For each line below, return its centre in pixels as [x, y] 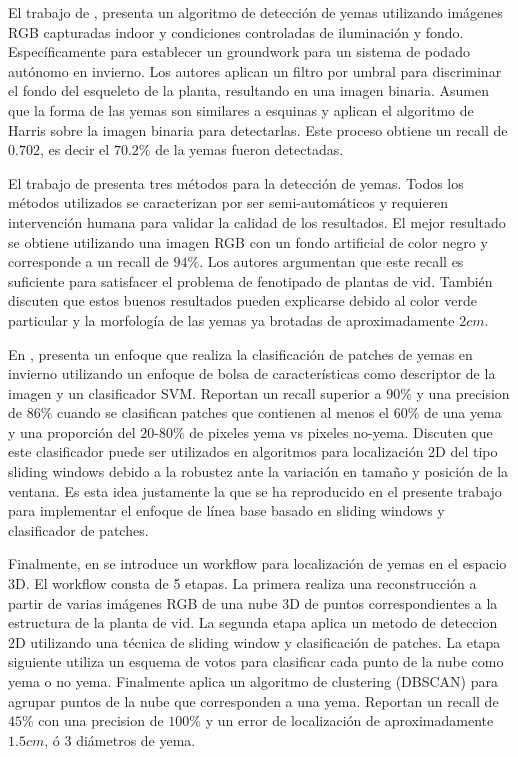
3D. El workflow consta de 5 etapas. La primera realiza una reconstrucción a [242, 583]
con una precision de [101, 720]
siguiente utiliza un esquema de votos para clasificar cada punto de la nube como [256, 661]
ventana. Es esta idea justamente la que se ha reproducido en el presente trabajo [255, 490]
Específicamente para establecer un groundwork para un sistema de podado [239, 51]
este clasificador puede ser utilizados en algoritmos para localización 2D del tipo [253, 451]
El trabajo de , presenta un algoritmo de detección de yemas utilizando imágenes [255, 12]
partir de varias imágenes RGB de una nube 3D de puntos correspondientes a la [253, 602]
